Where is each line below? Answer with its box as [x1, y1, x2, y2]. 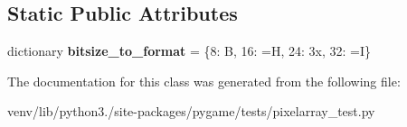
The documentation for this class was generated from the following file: [7, 71, 401, 90]
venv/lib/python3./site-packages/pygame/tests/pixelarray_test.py [7, 102, 375, 121]
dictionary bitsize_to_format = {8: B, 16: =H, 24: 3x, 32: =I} [7, 41, 372, 60]
